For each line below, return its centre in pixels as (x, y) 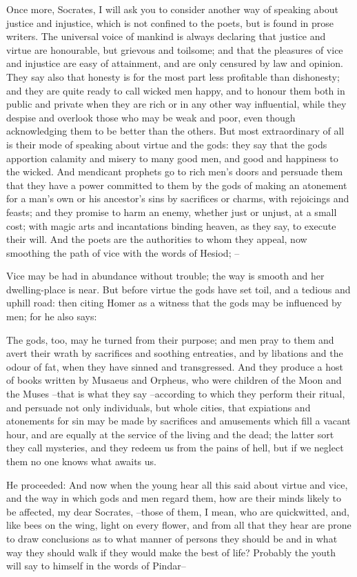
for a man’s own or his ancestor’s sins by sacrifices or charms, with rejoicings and (178, 198)
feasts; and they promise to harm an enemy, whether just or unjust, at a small (172, 212)
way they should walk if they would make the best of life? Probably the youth (171, 552)
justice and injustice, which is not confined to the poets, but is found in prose (170, 22)
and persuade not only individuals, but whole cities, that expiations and (159, 407)
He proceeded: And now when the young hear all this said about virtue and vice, (177, 484)
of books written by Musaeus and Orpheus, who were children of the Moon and (174, 380)
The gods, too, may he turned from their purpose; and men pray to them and (170, 339)
